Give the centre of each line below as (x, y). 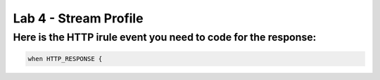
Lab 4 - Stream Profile (78, 18)
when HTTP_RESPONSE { (65, 59)
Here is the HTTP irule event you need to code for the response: (165, 37)
